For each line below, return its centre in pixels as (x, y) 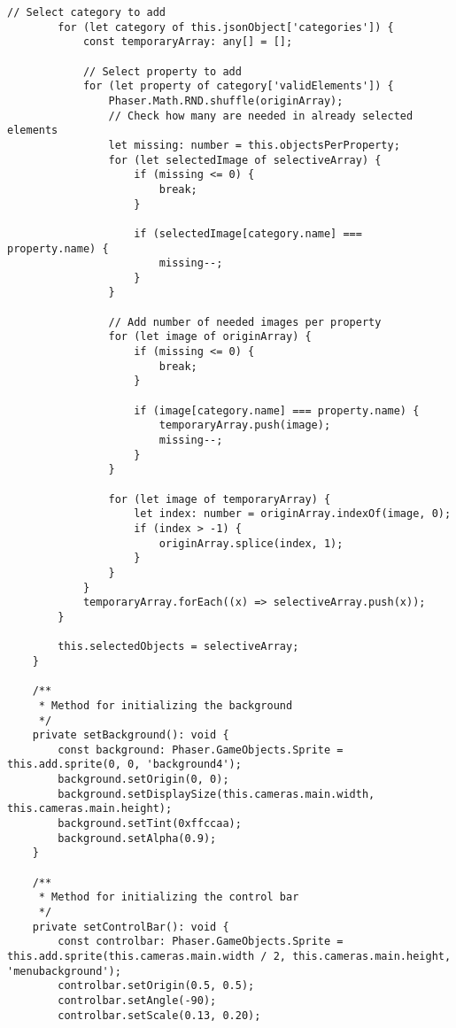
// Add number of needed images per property (245, 322)
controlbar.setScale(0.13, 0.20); (159, 1015)
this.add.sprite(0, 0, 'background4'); (124, 765)
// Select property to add (162, 71)
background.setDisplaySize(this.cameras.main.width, (216, 794)
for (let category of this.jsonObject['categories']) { (226, 27)
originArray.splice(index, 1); (251, 543)
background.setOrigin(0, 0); (143, 780)
